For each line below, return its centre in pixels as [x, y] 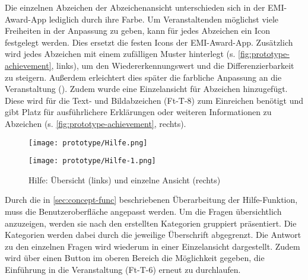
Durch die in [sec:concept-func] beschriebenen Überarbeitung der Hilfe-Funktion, [151, 200]
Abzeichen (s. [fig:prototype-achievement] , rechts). [96, 123]
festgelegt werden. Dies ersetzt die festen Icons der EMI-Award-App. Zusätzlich [149, 42]
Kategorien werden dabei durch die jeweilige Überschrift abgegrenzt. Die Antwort [153, 235]
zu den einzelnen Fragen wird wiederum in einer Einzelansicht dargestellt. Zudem [153, 246]
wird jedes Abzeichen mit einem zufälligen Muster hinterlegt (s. [120, 54]
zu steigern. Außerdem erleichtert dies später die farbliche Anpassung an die [143, 77]
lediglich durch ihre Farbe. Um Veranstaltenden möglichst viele [164, 19]
